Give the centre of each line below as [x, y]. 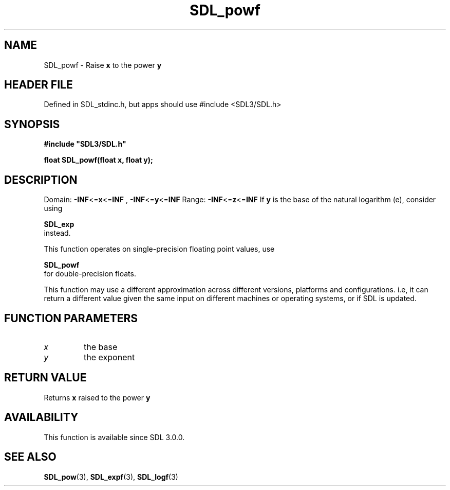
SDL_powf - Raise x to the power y [103, 65]
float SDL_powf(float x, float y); [98, 160]
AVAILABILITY [41, 417]
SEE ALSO [30, 457]
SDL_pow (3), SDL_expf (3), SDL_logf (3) [111, 477]
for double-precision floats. [90, 274]
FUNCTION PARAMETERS [71, 318]
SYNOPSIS [32, 124]
